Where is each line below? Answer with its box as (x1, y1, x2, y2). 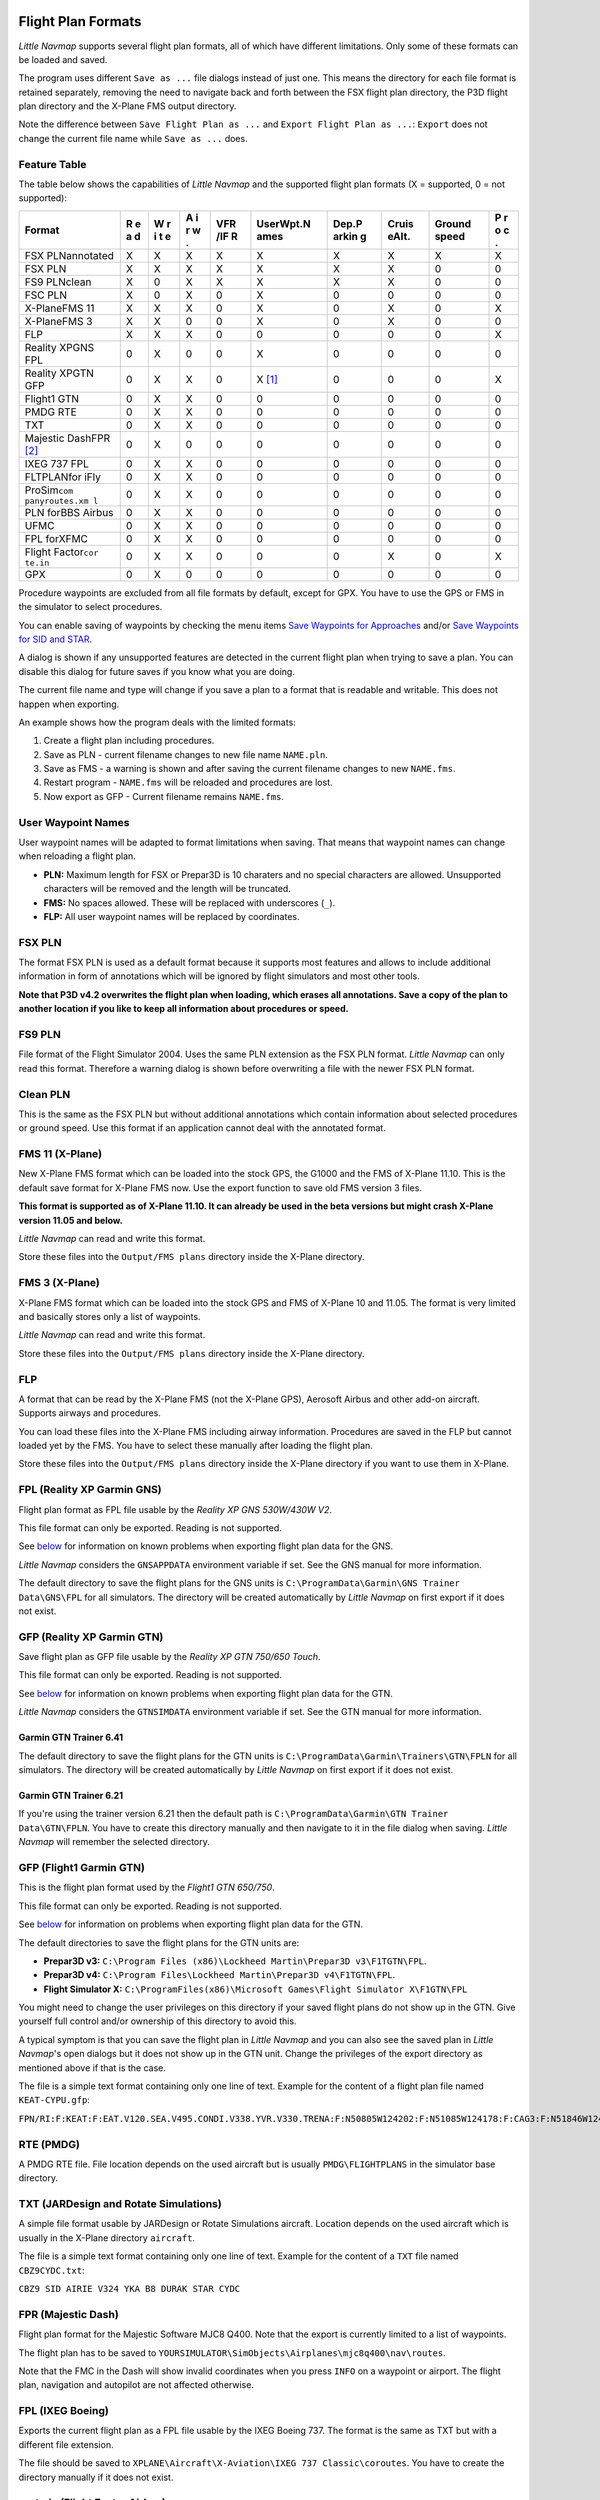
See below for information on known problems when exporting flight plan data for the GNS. (18, 1540, 394, 1552)
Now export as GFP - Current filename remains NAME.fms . (43, 790, 285, 802)
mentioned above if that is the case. (18, 2061, 167, 2074)
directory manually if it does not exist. (18, 2471, 174, 2483)
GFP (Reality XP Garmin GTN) (18, 1630, 164, 1644)
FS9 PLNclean (24, 275, 92, 289)
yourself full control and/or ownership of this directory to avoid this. (18, 2015, 297, 2027)
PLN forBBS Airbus (24, 505, 114, 519)
